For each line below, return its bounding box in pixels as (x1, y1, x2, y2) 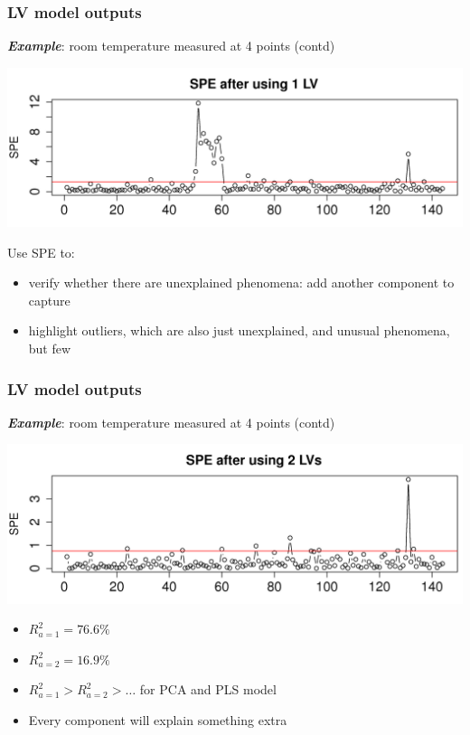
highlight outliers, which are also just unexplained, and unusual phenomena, (28, 321, 450, 340)
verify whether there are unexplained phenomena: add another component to (28, 273, 455, 292)
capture (28, 290, 70, 309)
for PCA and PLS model (139, 680, 277, 699)
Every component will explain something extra (28, 710, 287, 729)
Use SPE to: (7, 242, 75, 261)
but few (28, 338, 71, 357)
